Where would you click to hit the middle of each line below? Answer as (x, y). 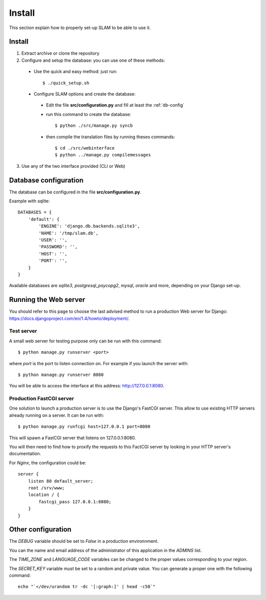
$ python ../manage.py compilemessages (103, 155)
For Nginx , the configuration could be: (48, 463)
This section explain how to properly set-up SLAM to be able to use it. (80, 28)
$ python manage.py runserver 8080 (61, 375)
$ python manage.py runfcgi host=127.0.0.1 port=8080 (84, 427)
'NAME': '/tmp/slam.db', (68, 233)
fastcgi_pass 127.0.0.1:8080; (75, 502)
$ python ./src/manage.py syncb (94, 126)
